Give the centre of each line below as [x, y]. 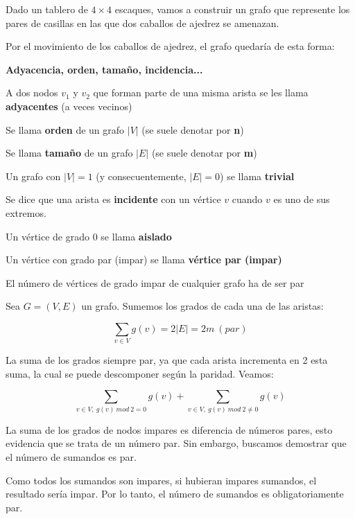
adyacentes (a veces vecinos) [69, 106]
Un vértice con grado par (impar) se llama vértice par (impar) [144, 259]
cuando [247, 199]
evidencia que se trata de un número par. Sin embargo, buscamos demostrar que [176, 443]
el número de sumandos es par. [71, 456]
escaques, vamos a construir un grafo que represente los [232, 9]
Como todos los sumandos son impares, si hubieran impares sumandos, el [161, 480]
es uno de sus [302, 199]
